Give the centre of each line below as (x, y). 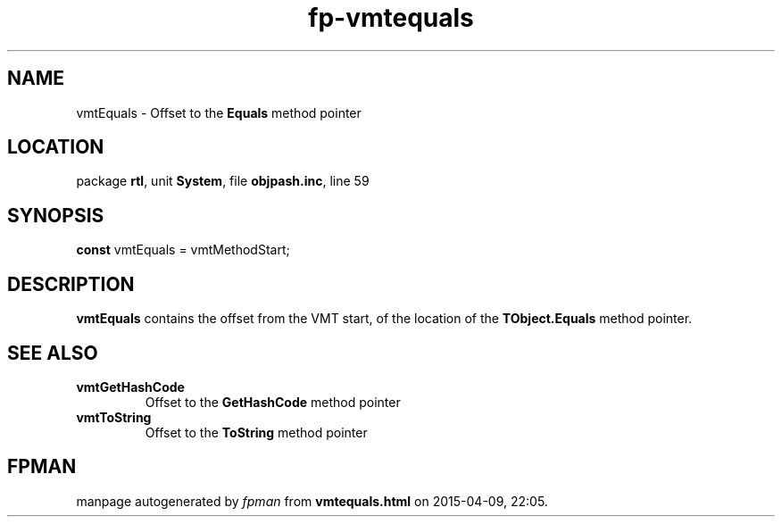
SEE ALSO (53, 353)
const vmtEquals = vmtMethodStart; (183, 250)
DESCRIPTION (71, 284)
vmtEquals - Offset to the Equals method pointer (219, 112)
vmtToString (114, 417)
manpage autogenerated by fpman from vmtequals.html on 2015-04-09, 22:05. (312, 501)
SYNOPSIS (56, 215)
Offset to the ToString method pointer (256, 432)
